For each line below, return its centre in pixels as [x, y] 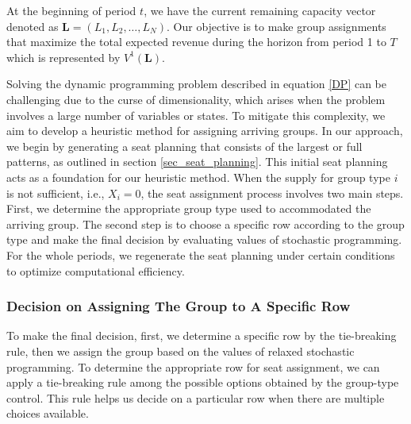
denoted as [33, 26]
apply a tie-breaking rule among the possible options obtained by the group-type [203, 382]
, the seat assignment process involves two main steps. [272, 193]
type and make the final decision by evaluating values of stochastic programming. [204, 239]
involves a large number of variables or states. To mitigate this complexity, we [196, 115]
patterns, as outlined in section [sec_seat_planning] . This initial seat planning [197, 162]
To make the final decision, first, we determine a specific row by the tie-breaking [202, 335]
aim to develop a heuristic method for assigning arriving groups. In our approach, [205, 131]
